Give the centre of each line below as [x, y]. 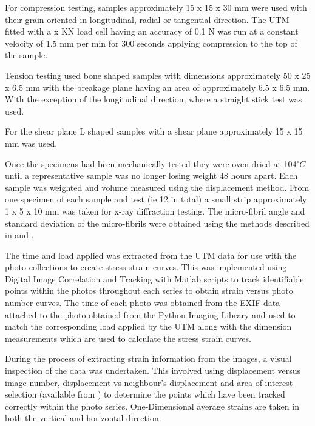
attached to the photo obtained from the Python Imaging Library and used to [150, 314]
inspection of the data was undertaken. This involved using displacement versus [153, 371]
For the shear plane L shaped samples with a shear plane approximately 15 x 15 [154, 131]
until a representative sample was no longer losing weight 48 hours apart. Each [151, 175]
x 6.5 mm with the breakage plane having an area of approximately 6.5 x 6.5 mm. [157, 87]
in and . [19, 235]
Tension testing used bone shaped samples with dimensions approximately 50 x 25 [158, 75]
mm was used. [31, 143]
